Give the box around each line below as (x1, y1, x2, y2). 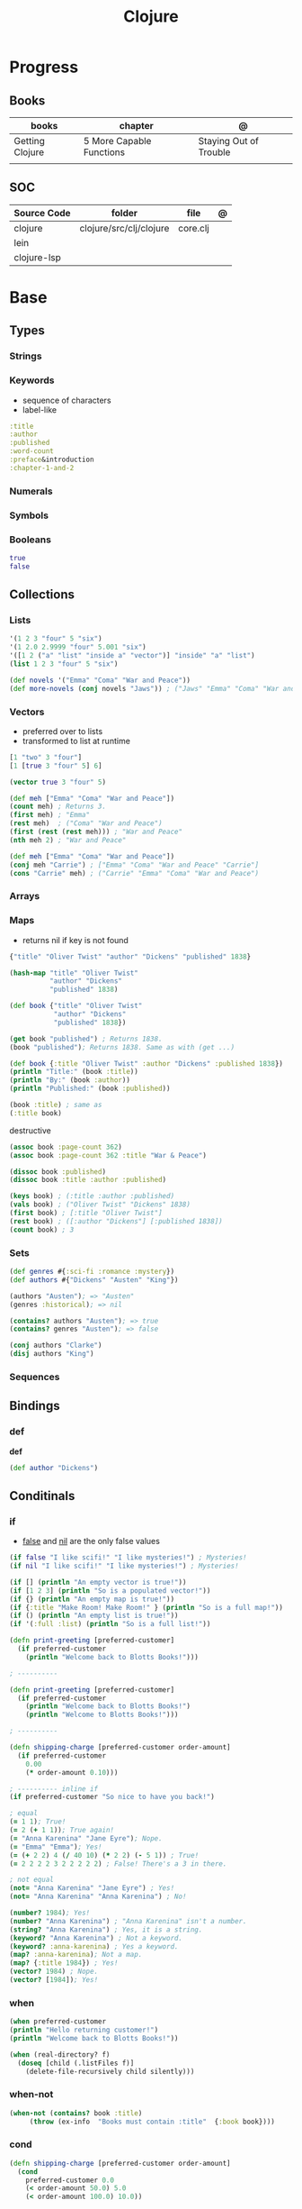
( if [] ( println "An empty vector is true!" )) (9, 1577, 187, 1586)
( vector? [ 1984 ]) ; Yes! (9, 1976, 99, 1985)
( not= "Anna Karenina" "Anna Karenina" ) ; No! (9, 1892, 187, 1902)
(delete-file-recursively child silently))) (25, 2067, 195, 2076)
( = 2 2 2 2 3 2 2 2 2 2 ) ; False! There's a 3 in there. (9, 1859, 227, 1868)
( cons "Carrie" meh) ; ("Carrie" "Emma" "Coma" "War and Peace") (9, 868, 259, 877)
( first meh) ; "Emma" (9, 811, 91, 820)
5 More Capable (83, 135, 152, 147)
